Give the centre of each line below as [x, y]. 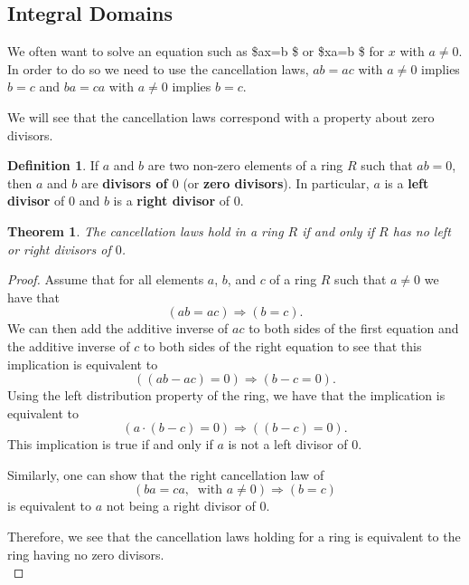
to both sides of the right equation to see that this [282, 345]
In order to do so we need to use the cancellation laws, [158, 68]
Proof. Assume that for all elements [106, 279]
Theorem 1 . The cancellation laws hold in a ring [145, 230]
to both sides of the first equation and [354, 328]
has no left [422, 230]
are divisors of [124, 182]
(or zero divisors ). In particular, [276, 182]
